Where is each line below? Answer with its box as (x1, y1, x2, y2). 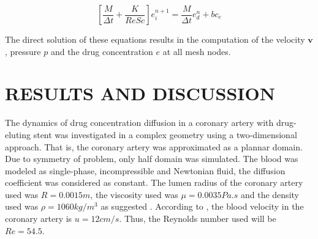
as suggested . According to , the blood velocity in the (100, 200, 304, 213)
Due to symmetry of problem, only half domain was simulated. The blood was (5, 152, 298, 165)
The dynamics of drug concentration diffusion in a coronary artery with (5, 116, 274, 129)
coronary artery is (5, 212, 72, 225)
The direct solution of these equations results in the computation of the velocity (5, 33, 305, 45)
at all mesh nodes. (162, 45, 231, 57)
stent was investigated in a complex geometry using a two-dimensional (33, 128, 297, 141)
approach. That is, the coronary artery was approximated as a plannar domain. (5, 140, 303, 153)
